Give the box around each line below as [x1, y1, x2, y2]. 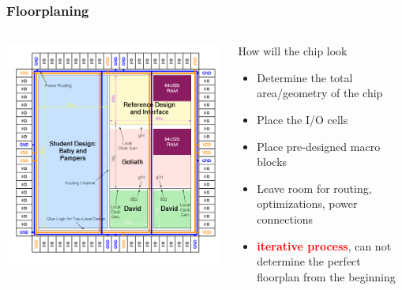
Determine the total [257, 69, 353, 85]
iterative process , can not [257, 237, 392, 254]
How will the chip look [238, 43, 348, 59]
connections [257, 210, 314, 227]
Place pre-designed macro [257, 137, 381, 154]
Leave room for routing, [257, 179, 372, 196]
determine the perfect [257, 253, 361, 269]
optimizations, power [257, 195, 358, 212]
